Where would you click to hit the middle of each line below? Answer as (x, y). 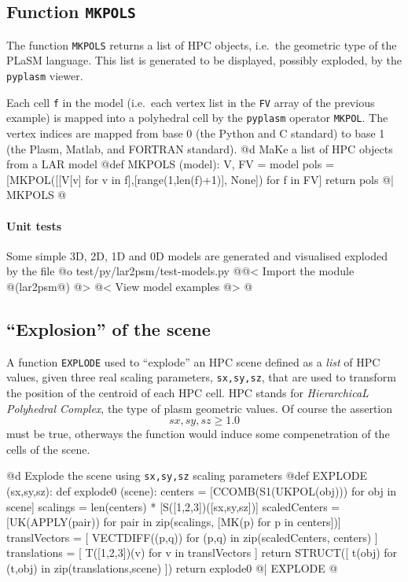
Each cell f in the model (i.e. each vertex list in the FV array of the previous (191, 102)
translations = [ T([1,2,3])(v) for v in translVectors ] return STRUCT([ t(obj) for (202, 553)
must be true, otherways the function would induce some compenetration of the (198, 434)
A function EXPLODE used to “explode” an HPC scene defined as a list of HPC (193, 361)
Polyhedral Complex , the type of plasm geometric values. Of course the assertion (200, 408)
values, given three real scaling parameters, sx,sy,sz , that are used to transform (201, 377)
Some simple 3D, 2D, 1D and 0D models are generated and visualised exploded (197, 255)
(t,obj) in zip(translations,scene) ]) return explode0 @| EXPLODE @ (172, 568)
